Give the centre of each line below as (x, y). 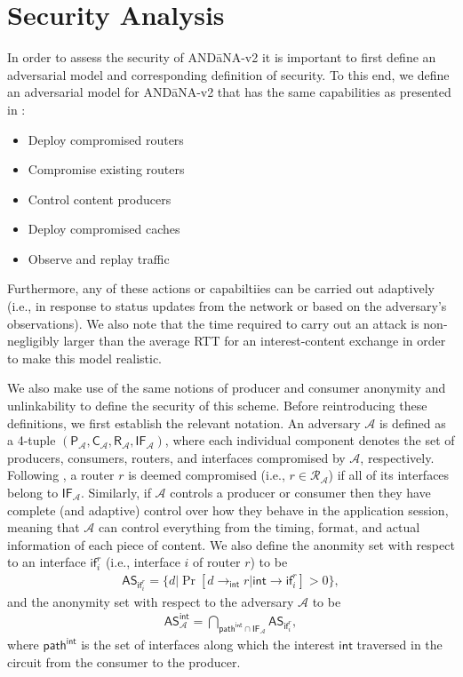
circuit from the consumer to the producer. (124, 661)
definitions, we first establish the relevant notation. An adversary (184, 422)
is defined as (412, 422)
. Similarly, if (116, 492)
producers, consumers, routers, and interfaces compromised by (176, 457)
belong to (33, 492)
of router (217, 562)
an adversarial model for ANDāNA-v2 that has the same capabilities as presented (229, 92)
